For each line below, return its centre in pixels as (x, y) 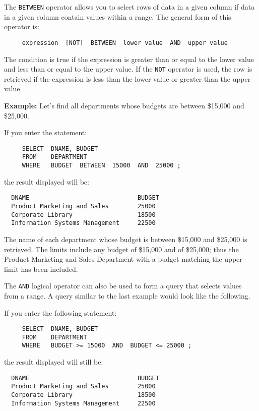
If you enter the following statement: (60, 312)
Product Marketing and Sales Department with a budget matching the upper (123, 259)
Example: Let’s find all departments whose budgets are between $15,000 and (124, 105)
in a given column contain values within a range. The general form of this (118, 16)
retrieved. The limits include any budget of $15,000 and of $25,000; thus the (121, 249)
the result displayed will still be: (54, 362)
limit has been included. (41, 269)
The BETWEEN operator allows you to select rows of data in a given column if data (129, 7)
